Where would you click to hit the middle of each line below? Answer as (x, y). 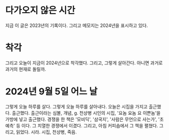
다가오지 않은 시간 (40, 10)
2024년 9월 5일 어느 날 (51, 92)
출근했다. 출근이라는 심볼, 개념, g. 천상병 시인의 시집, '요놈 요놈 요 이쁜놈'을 (86, 113)
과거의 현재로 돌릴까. (26, 69)
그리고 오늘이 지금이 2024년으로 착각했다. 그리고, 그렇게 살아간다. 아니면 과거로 (84, 63)
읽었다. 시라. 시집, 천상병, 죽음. (47, 132)
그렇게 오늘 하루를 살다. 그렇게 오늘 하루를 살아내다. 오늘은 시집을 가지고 (76, 107)
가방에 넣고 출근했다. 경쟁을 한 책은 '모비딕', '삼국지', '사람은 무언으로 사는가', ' (82, 119)
